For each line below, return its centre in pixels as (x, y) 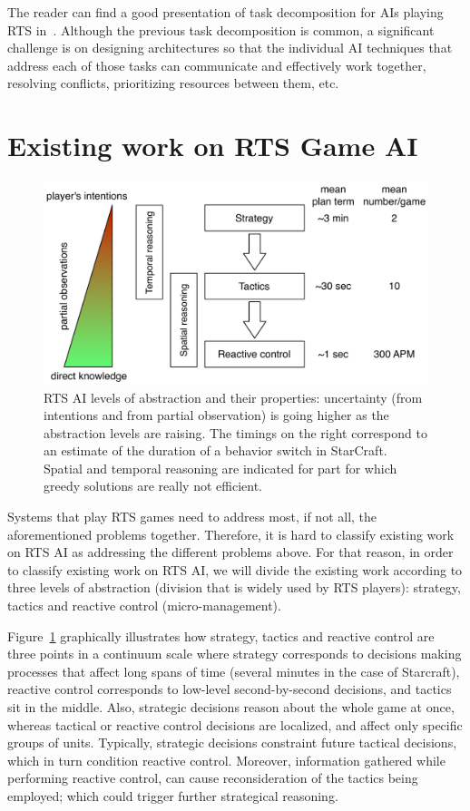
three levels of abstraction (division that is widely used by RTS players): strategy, (234, 587)
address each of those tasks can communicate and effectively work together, (217, 65)
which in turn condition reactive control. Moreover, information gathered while (226, 760)
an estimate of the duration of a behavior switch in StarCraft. (215, 450)
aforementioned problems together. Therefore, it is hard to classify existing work (231, 534)
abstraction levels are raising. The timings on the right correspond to (235, 432)
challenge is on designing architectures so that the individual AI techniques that (230, 48)
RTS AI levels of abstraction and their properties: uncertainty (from (233, 397)
